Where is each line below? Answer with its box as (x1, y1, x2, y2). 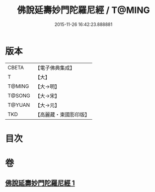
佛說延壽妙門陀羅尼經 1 (5, 179, 76, 188)
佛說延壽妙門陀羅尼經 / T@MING (17, 4, 150, 16)
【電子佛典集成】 (35, 64, 76, 71)
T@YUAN (7, 101, 30, 108)
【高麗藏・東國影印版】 (35, 111, 90, 118)
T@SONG (7, 92, 31, 99)
